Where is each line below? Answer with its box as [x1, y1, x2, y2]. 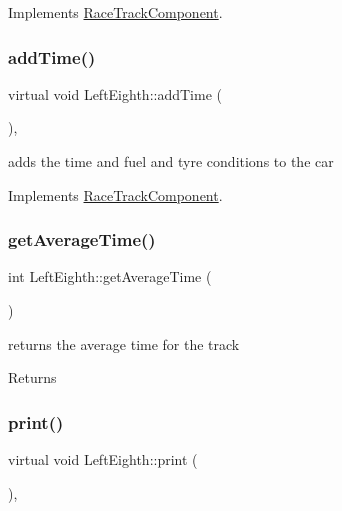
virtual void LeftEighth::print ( [8, 449, 198, 469]
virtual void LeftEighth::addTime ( [8, 83, 222, 104]
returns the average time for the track [8, 333, 240, 354]
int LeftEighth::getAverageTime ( [8, 266, 212, 287]
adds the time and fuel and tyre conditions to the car [8, 151, 334, 171]
